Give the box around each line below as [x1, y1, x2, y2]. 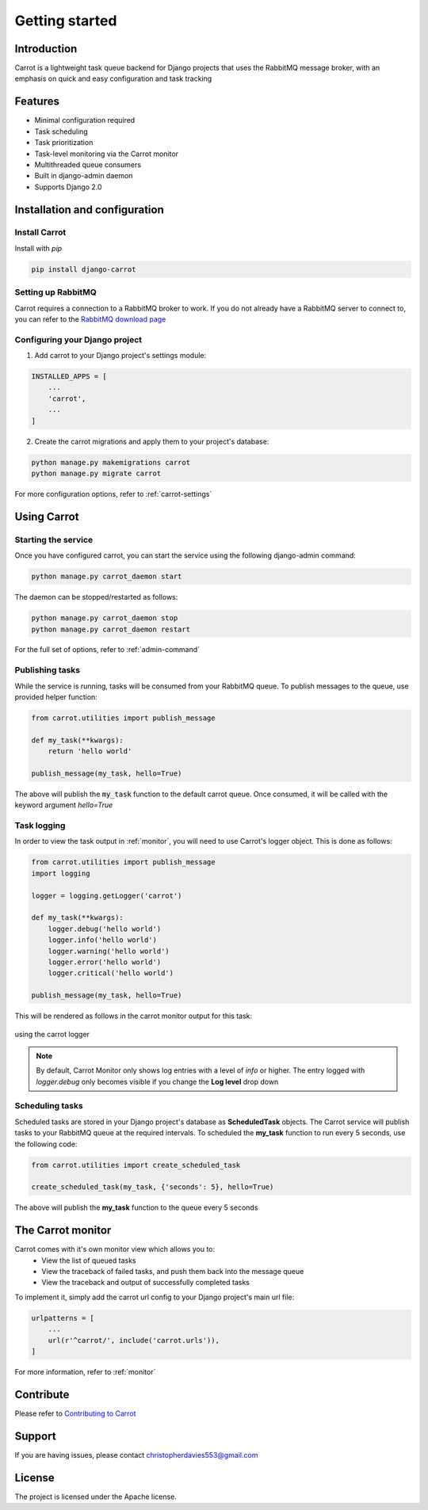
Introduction [14, 42, 78, 55]
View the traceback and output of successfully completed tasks [41, 1278, 250, 1287]
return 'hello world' [48, 747, 132, 756]
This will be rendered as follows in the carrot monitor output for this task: [14, 1011, 253, 1021]
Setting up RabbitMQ [14, 287, 97, 298]
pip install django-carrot [31, 265, 136, 273]
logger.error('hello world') [48, 957, 162, 967]
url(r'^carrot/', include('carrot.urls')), [48, 1336, 220, 1344]
